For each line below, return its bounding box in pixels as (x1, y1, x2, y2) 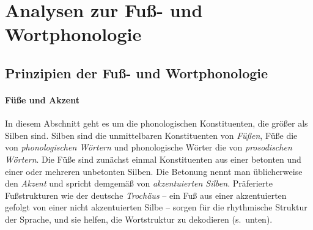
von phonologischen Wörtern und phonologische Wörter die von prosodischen (5, 141, 292, 154)
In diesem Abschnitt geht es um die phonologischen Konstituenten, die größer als (5, 117, 308, 130)
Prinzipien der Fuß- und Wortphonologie (5, 63, 268, 82)
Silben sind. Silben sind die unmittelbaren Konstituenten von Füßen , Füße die (5, 128, 298, 141)
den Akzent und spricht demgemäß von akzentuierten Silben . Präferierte (5, 177, 273, 190)
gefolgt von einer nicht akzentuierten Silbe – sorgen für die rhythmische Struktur (5, 201, 307, 213)
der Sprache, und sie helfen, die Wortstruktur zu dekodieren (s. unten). (5, 212, 273, 225)
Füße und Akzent (5, 93, 79, 106)
